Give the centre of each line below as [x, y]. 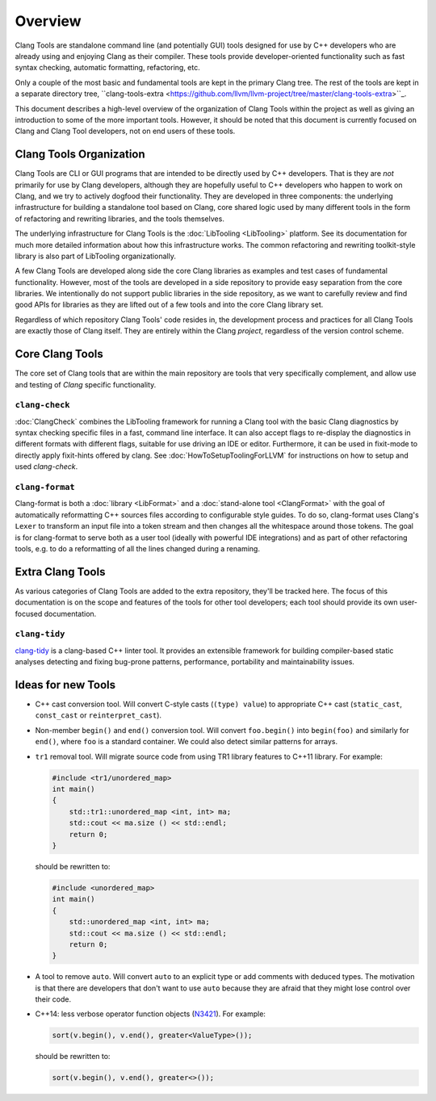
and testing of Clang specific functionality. [86, 384]
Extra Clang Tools [60, 572]
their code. [53, 999]
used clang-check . [46, 467]
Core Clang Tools [59, 354]
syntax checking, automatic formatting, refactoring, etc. [108, 68]
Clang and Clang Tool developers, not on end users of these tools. [125, 131]
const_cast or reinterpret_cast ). [98, 715]
